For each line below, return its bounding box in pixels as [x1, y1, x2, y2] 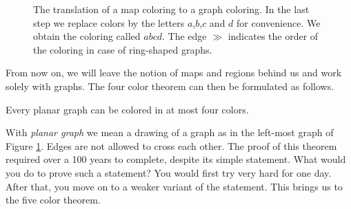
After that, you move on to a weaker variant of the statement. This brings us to [6, 179, 343, 193]
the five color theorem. [6, 192, 101, 207]
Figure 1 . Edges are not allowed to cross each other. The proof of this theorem [6, 138, 337, 153]
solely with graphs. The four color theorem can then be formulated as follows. [6, 78, 334, 93]
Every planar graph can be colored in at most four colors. [6, 102, 249, 116]
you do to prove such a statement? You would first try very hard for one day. [6, 165, 332, 179]
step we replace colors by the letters [33, 15, 185, 30]
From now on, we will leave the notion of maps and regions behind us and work [6, 65, 342, 80]
